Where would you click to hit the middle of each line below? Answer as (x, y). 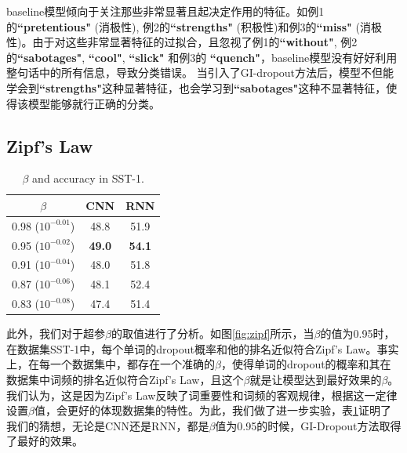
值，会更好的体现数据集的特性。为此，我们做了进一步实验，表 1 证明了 (213, 410)
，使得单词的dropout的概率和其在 (306, 364)
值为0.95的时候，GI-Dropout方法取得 (308, 425)
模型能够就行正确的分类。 (94, 103)
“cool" (105, 57)
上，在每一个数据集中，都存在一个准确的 (111, 364)
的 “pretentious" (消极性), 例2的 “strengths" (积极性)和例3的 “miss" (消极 (194, 26)
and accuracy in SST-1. (88, 178)
